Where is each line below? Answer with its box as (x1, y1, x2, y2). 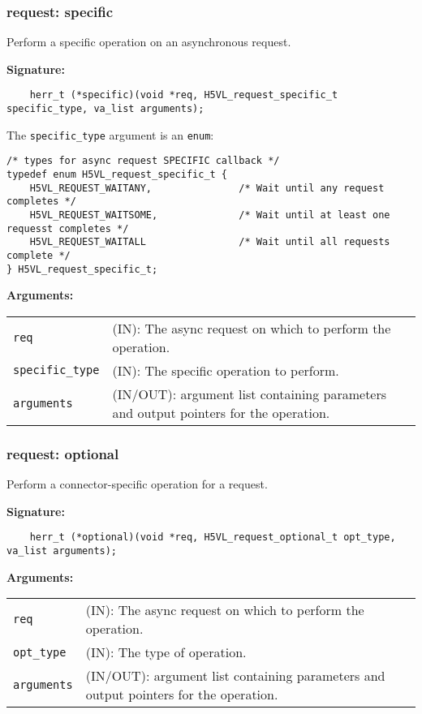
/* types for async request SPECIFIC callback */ (6, 155, 280, 167)
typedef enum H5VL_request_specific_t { (6, 169, 228, 181)
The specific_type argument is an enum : (6, 126, 214, 143)
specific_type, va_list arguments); (6, 103, 205, 115)
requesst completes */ (6, 222, 129, 234)
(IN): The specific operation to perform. (112, 360, 339, 380)
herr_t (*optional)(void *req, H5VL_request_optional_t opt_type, (29, 531, 396, 544)
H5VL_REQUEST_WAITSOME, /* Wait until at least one (29, 209, 390, 221)
